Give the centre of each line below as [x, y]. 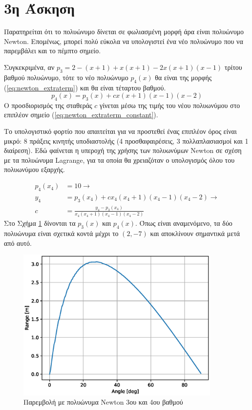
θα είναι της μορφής [183, 77]
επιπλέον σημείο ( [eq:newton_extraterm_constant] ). [81, 115]
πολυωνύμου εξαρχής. [35, 169]
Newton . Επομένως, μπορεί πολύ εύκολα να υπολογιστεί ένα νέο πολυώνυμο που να [124, 41]
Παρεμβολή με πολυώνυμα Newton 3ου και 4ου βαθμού [103, 402]
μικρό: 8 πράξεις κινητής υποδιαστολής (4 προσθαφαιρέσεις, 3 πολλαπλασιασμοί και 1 [126, 140]
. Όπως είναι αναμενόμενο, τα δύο [184, 223]
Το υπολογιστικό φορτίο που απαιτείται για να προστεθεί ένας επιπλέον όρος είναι [120, 131]
